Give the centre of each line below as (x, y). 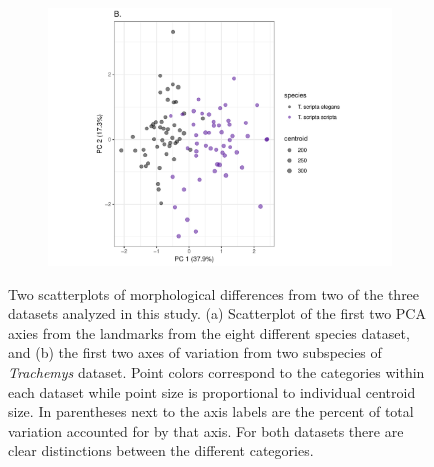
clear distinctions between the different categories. (161, 450)
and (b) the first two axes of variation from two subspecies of (195, 352)
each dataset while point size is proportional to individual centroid (212, 391)
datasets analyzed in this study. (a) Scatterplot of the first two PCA (217, 313)
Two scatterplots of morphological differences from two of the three (214, 293)
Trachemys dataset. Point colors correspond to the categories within (216, 371)
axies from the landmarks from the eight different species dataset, (209, 332)
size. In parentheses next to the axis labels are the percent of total (211, 411)
